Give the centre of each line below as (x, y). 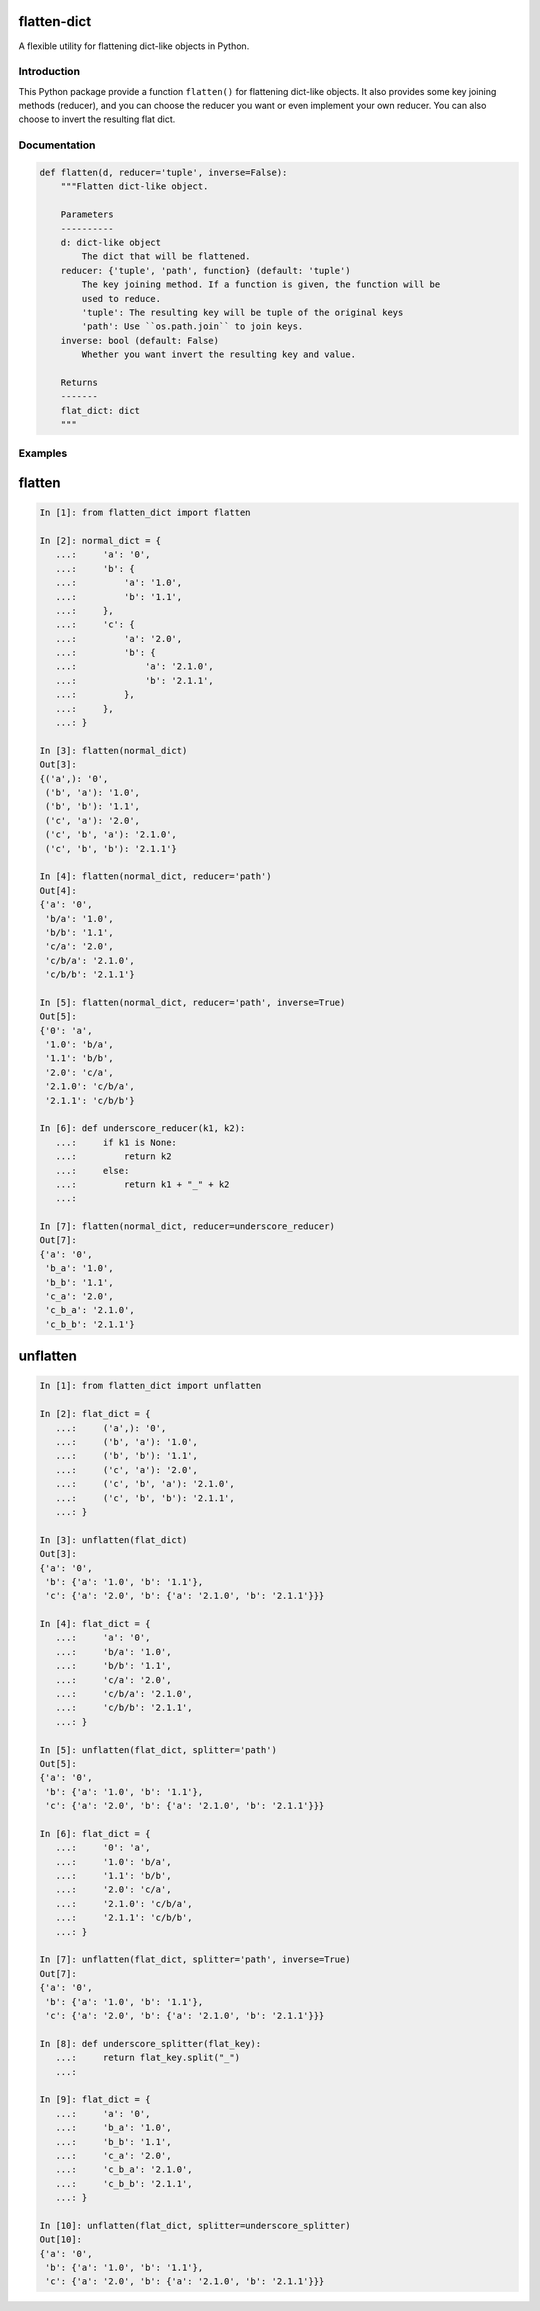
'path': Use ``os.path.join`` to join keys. (192, 326)
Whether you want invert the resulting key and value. (219, 354)
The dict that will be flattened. (166, 256)
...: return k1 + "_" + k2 (142, 1184)
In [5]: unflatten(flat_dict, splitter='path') (158, 1749)
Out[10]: (61, 2239)
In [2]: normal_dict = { (100, 540)
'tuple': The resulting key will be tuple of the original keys (242, 312)
